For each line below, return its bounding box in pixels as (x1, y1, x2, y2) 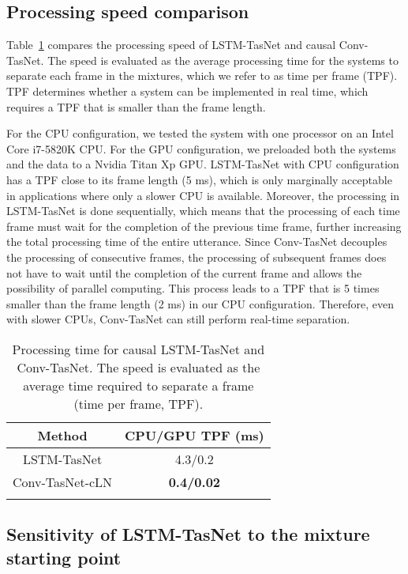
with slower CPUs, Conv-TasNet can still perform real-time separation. (6, 311, 350, 327)
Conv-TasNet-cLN (13, 472, 113, 491)
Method (37, 425, 88, 444)
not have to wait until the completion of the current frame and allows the (6, 264, 362, 281)
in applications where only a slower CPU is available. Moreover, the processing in (6, 187, 400, 203)
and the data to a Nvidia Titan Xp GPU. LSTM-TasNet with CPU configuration (6, 156, 399, 172)
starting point (6, 545, 122, 569)
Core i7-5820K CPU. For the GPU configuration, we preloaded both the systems (6, 140, 396, 157)
